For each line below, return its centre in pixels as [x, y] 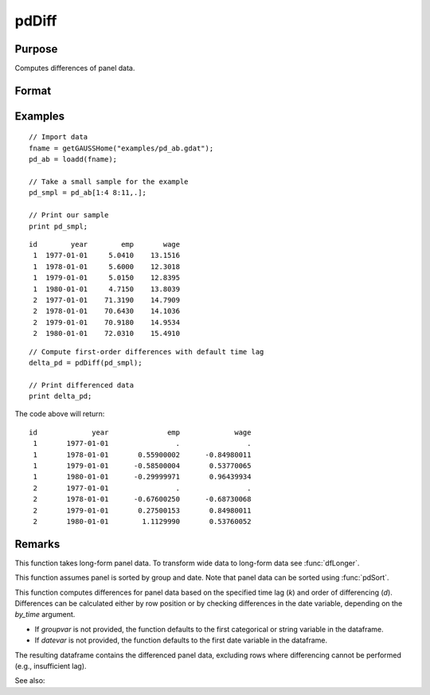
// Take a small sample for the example [109, 182]
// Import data [59, 137]
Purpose [36, 49]
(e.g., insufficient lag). [51, 666]
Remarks [37, 544]
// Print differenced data [82, 385]
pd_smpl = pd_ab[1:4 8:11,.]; [88, 193]
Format [33, 90]
